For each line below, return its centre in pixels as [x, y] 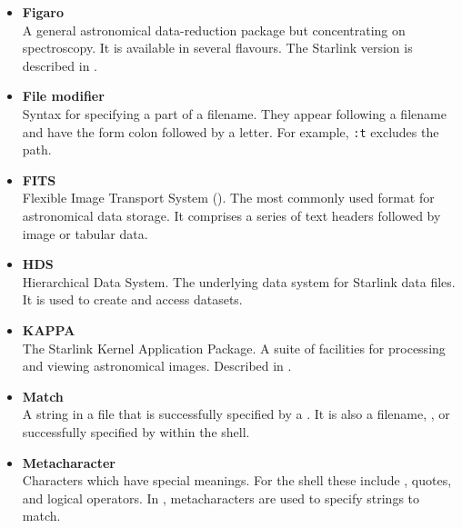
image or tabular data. [85, 233]
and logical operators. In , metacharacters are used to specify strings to [221, 498]
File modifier [63, 96]
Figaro [43, 12]
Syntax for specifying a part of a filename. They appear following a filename [234, 113]
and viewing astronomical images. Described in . [157, 366]
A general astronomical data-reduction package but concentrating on [214, 30]
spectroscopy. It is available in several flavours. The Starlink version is [217, 48]
